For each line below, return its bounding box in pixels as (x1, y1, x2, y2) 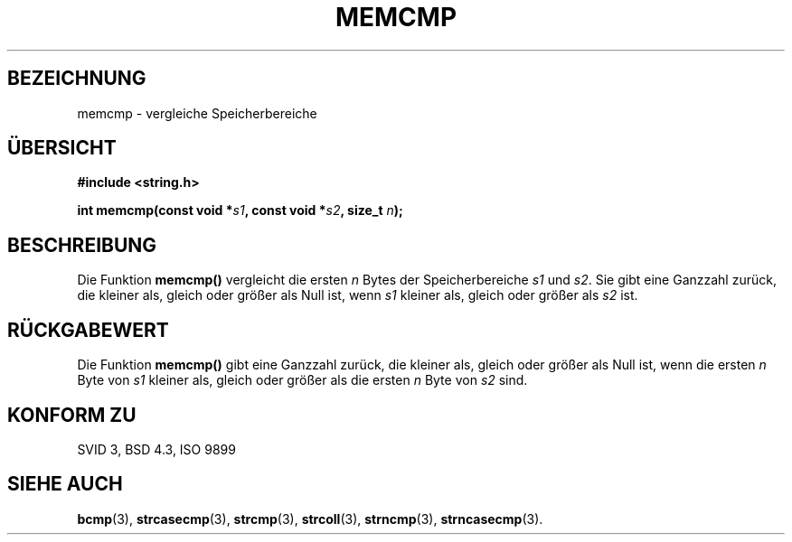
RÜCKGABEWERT (7, 318, 169, 341)
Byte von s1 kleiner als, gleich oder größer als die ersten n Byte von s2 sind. (77, 372, 528, 388)
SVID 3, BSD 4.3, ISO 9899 (77, 441, 236, 457)
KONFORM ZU (7, 403, 137, 426)
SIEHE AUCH (7, 472, 123, 496)
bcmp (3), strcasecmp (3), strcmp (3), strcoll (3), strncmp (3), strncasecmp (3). (77, 510, 543, 527)
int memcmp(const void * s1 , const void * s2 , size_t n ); (77, 202, 403, 219)
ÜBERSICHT (7, 136, 117, 160)
